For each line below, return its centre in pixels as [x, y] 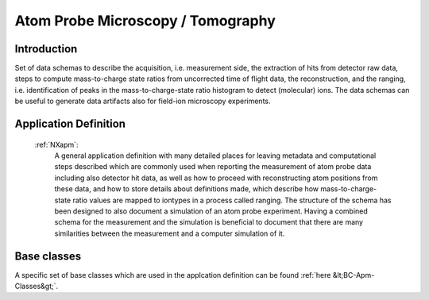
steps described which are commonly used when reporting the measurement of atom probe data [213, 167]
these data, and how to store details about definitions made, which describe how [187, 189]
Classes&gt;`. [37, 287]
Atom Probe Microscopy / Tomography [145, 21]
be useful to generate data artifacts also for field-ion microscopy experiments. [143, 101]
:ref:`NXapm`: [56, 144]
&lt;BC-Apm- [354, 275]
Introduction [46, 49]
